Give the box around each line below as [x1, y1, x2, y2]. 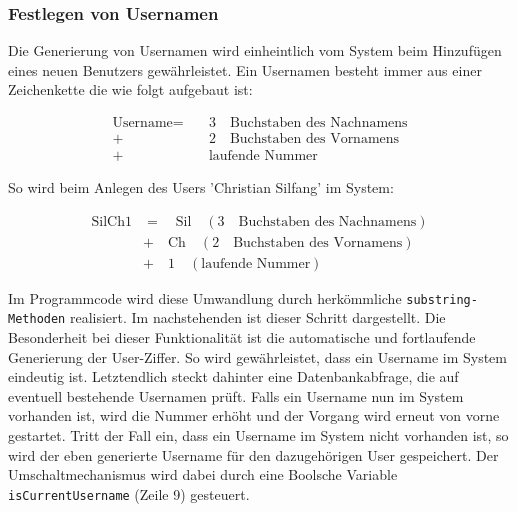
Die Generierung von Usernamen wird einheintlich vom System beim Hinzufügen [8, 40, 502, 61]
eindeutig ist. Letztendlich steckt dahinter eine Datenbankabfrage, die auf [8, 366, 459, 387]
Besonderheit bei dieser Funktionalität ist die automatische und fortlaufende [8, 327, 476, 348]
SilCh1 [91, 214, 132, 229]
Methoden [8, 312, 66, 327]
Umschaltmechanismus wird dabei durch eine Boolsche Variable [8, 464, 398, 485]
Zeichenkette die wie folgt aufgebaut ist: [8, 79, 253, 100]
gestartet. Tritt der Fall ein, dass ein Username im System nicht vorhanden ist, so [8, 425, 509, 446]
